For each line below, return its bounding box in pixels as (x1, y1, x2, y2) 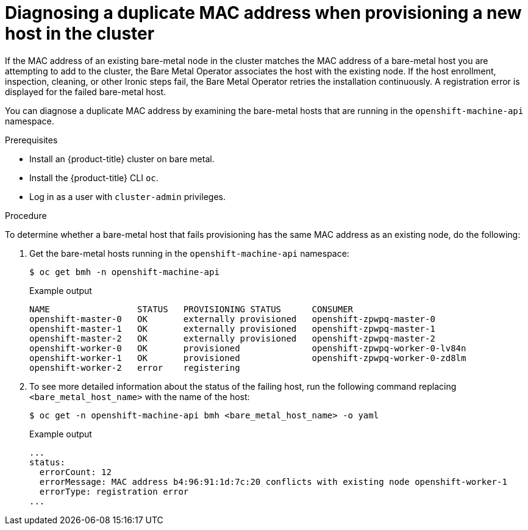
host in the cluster (5, 23, 155, 44)
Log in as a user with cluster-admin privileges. (29, 191, 226, 202)
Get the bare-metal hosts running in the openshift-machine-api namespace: (29, 248, 349, 259)
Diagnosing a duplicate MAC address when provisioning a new (5, 2, 522, 23)
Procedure (5, 210, 47, 221)
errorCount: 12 (39, 467, 112, 477)
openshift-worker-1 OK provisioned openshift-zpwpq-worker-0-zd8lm (29, 353, 466, 363)
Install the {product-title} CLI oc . (29, 172, 159, 183)
